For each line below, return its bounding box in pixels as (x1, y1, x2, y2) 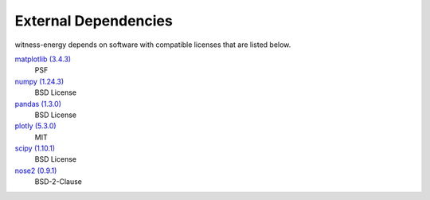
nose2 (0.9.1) (14, 166, 57, 175)
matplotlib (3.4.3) (14, 54, 72, 64)
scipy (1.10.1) (14, 143, 56, 153)
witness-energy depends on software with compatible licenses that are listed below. (14, 40, 291, 49)
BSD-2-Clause (34, 177, 83, 186)
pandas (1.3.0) (14, 99, 62, 108)
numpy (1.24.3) (14, 76, 64, 86)
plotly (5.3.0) (14, 121, 57, 131)
